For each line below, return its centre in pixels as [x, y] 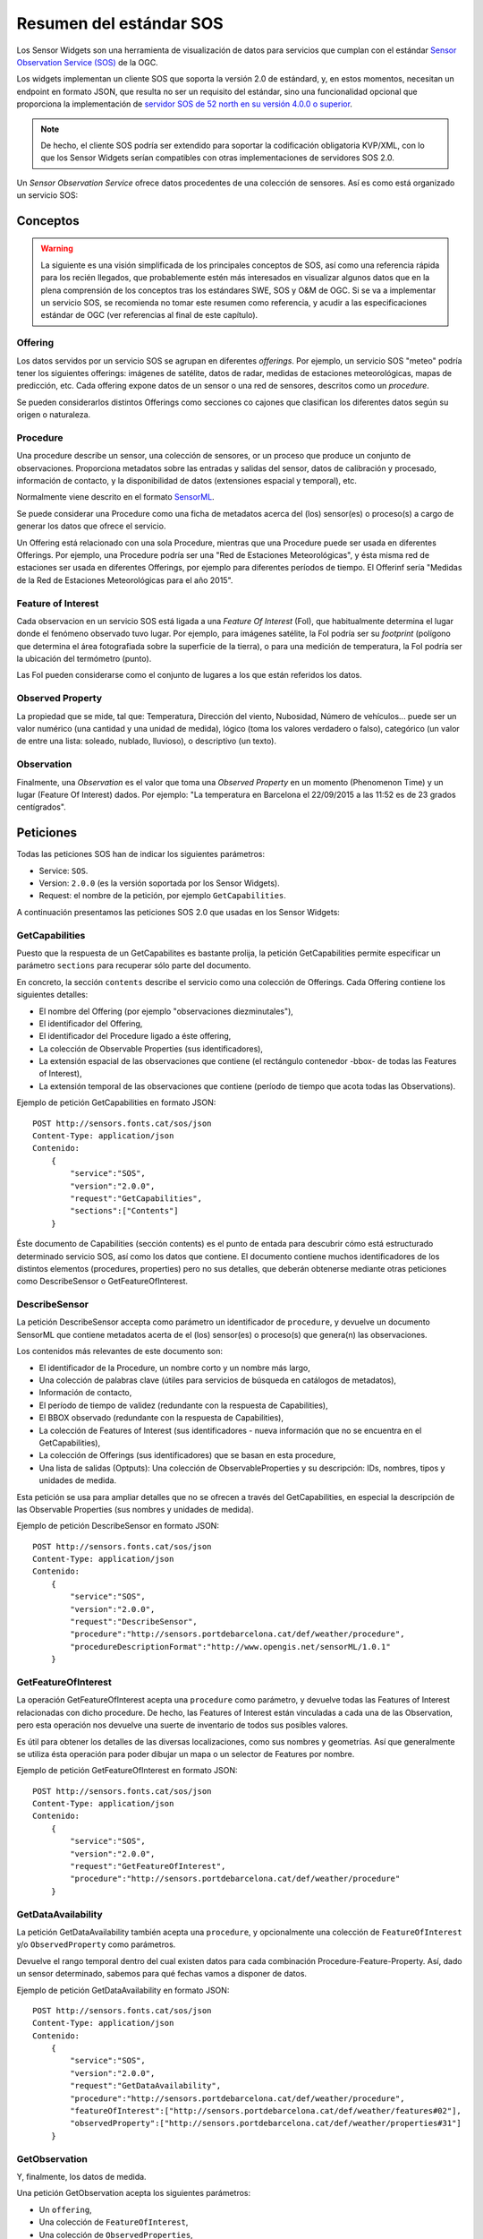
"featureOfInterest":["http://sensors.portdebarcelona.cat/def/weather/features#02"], [266, 2111]
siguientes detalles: [52, 995]
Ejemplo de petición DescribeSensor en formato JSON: [118, 1526]
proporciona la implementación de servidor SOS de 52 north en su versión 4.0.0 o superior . [185, 104]
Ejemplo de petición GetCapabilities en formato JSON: [116, 1102]
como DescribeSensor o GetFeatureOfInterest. [102, 1282]
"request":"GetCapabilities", [136, 1198]
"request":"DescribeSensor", [134, 1622]
